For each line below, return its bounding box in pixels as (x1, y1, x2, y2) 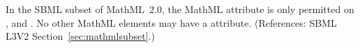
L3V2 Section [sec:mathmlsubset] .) (6, 29, 155, 43)
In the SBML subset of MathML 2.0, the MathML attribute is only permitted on (6, 2, 354, 16)
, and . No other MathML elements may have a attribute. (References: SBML (6, 15, 337, 29)
